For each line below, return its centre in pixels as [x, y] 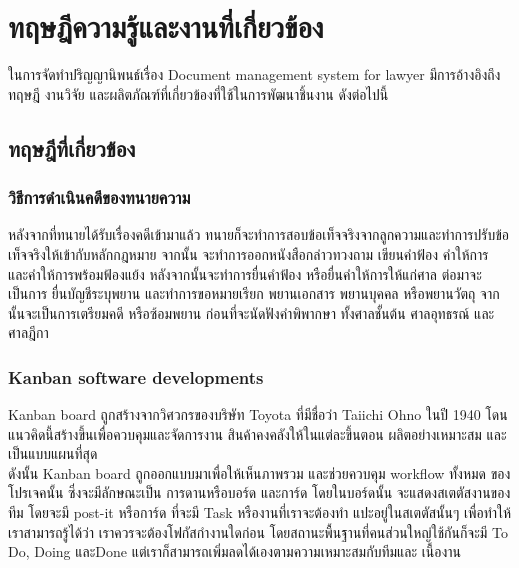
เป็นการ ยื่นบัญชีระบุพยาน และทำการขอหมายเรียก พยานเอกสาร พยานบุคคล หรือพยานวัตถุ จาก [254, 293]
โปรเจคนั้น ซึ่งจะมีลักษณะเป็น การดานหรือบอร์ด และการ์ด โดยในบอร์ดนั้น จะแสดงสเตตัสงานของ [259, 492]
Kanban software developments [136, 376]
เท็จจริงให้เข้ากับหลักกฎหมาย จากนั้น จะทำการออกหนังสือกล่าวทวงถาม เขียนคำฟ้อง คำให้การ [248, 253]
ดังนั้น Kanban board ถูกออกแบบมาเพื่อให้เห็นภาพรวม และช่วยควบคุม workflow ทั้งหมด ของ [259, 472]
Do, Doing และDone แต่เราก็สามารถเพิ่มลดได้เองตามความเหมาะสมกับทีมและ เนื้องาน [235, 551]
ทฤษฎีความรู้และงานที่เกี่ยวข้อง [166, 26]
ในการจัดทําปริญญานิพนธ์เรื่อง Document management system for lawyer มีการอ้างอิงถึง [254, 74]
